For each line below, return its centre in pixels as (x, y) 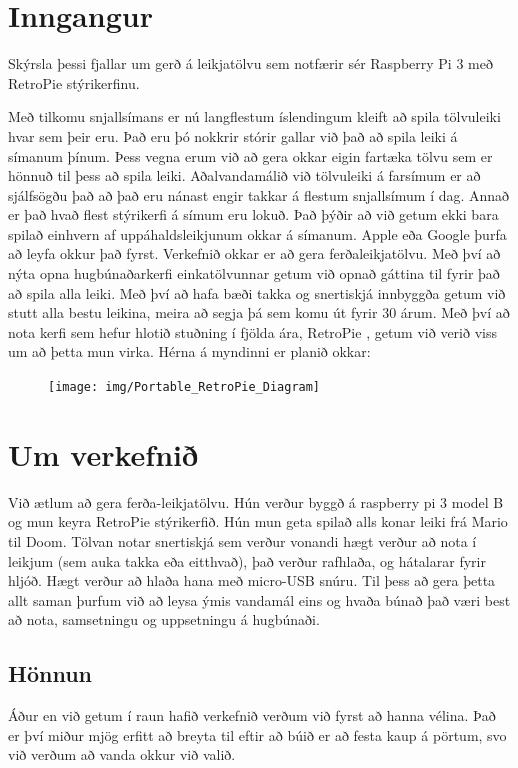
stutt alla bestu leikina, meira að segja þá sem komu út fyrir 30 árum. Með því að (259, 312)
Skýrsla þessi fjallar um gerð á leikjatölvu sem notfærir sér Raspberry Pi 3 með (250, 63)
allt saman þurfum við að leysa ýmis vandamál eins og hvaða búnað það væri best (259, 599)
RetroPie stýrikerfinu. (74, 82)
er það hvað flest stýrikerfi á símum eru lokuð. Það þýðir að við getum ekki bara (253, 214)
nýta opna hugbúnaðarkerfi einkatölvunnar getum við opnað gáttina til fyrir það (254, 273)
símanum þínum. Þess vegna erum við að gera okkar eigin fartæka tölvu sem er (250, 155)
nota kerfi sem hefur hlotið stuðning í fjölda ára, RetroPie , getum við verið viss (252, 331)
